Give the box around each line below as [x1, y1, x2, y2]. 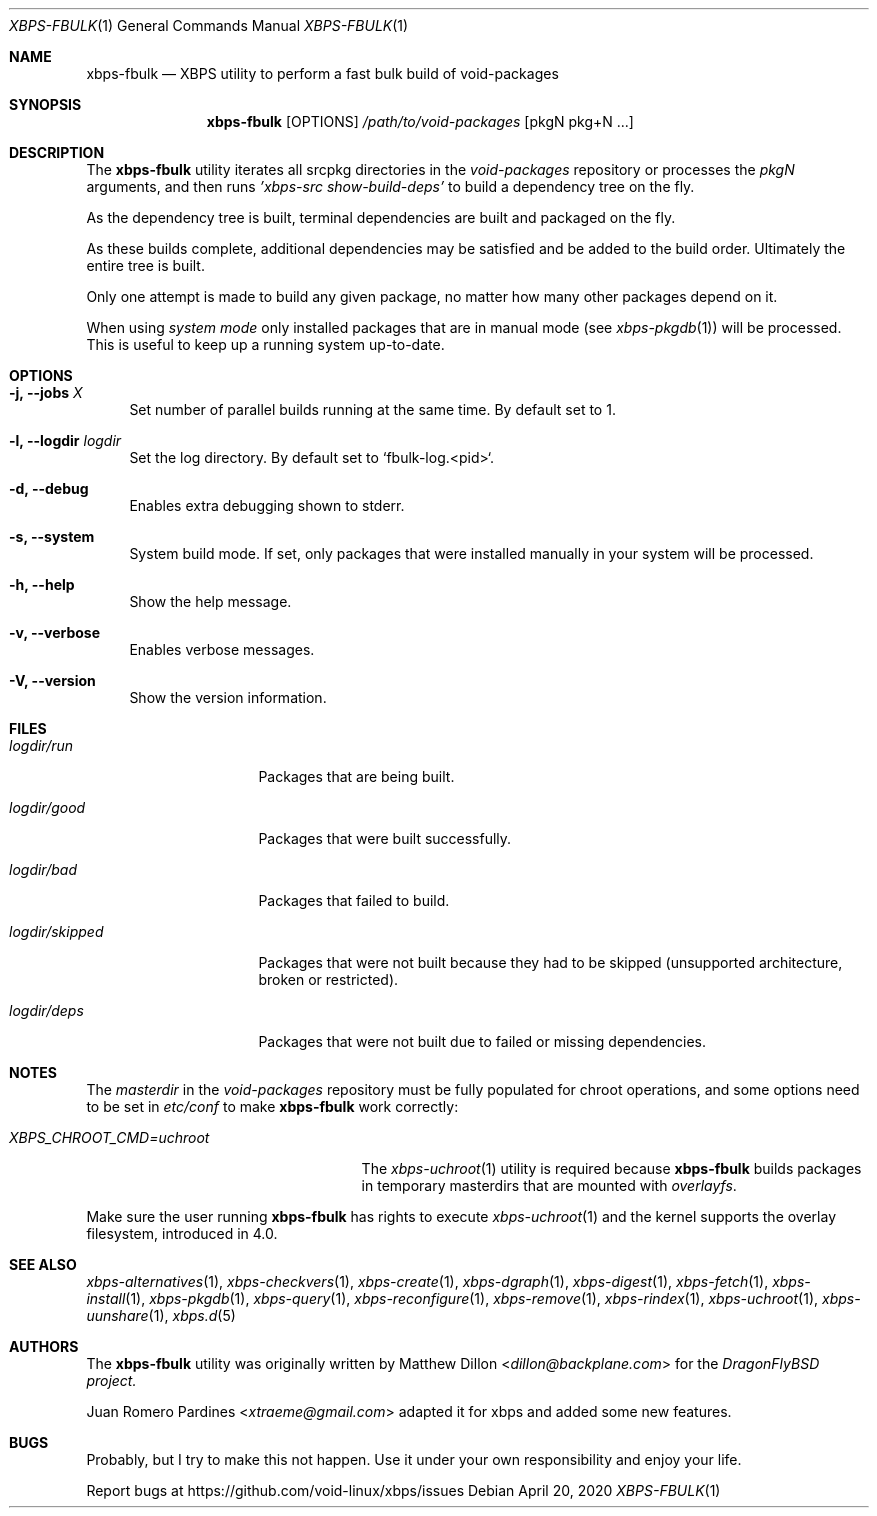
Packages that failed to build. [258, 892, 450, 909]
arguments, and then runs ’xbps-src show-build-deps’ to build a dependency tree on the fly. [86, 178, 695, 195]
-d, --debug [9, 480, 89, 497]
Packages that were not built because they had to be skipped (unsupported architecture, [258, 954, 843, 971]
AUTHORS [9, 1338, 79, 1355]
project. [86, 1372, 137, 1389]
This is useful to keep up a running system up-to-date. [86, 336, 445, 353]
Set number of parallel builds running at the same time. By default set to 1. [129, 401, 616, 418]
